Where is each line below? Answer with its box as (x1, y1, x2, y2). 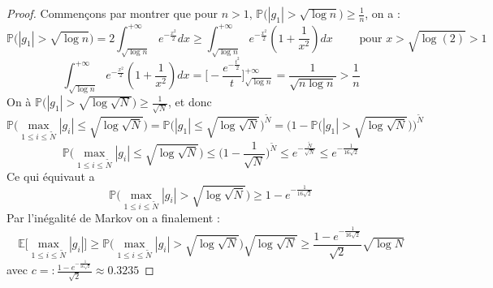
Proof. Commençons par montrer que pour (6, 5, 218, 21)
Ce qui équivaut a (6, 168, 95, 185)
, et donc (168, 93, 212, 110)
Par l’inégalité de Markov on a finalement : (6, 209, 220, 226)
